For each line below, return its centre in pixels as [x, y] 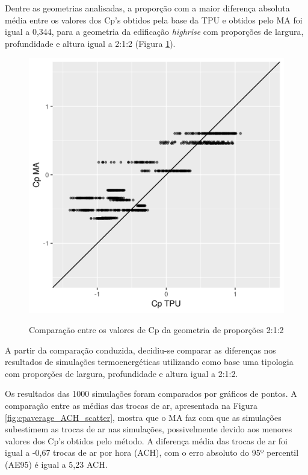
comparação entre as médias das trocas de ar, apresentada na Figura [131, 405]
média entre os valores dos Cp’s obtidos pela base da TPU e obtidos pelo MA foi [154, 20]
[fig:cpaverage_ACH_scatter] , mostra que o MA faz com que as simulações [143, 417]
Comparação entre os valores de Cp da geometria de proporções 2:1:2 [156, 329]
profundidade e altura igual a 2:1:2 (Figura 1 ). [90, 43]
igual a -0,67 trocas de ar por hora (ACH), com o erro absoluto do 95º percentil [152, 452]
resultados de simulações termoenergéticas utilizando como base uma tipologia [149, 362]
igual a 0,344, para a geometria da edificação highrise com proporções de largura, [154, 32]
